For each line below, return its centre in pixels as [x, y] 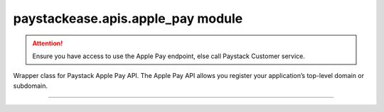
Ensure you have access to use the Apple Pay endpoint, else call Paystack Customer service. [169, 56]
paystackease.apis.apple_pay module [128, 18]
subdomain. [31, 86]
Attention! [48, 43]
